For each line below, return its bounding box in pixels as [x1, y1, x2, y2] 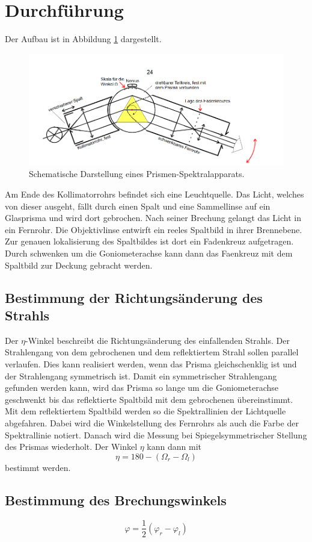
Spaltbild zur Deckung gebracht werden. [5, 258, 153, 271]
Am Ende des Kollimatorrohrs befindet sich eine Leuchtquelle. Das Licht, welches [5, 188, 304, 201]
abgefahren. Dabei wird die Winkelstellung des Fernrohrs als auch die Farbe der [5, 416, 299, 429]
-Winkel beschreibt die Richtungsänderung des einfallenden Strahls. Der [25, 334, 290, 346]
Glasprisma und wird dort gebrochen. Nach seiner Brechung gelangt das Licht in [5, 211, 301, 224]
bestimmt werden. [5, 461, 71, 473]
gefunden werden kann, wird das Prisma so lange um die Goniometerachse [5, 381, 278, 394]
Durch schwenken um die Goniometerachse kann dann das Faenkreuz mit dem [5, 246, 293, 259]
